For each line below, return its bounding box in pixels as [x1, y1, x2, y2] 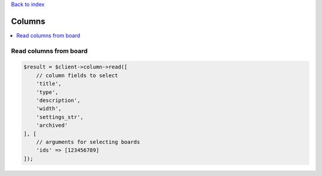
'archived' [36, 122, 68, 129]
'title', [36, 80, 62, 87]
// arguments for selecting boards [36, 139, 140, 145]
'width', [36, 105, 62, 112]
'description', [36, 97, 80, 104]
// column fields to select [36, 72, 119, 78]
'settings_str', [36, 114, 83, 120]
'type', [36, 89, 59, 95]
